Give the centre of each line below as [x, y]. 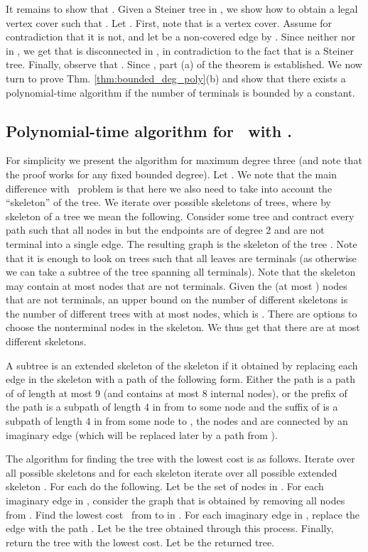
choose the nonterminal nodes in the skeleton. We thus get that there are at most [183, 327]
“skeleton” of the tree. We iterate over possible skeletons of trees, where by [168, 202]
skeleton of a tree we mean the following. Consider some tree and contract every [180, 216]
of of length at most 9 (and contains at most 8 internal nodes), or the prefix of [177, 393]
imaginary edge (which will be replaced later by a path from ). [142, 434]
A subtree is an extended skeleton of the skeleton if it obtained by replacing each [182, 365]
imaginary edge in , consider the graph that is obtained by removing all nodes [175, 500]
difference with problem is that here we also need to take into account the [169, 188]
